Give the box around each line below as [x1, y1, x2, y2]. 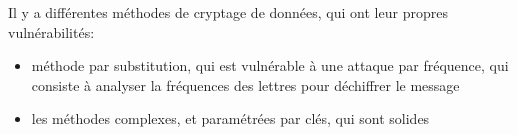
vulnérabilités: [8, 21, 95, 42]
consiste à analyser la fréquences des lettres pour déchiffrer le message [31, 74, 460, 95]
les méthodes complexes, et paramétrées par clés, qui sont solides [31, 108, 430, 129]
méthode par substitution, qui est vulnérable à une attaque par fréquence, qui [31, 55, 509, 76]
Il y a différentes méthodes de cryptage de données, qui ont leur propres [8, 2, 448, 22]
